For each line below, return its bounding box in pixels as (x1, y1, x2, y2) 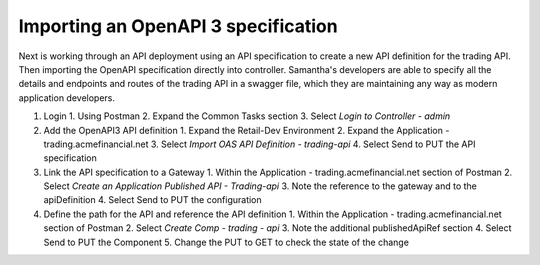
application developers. (18, 91, 115, 104)
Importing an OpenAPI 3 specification (18, 15, 339, 37)
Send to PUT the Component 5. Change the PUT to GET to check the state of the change (43, 236, 410, 248)
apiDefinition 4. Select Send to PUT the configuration (43, 194, 262, 206)
